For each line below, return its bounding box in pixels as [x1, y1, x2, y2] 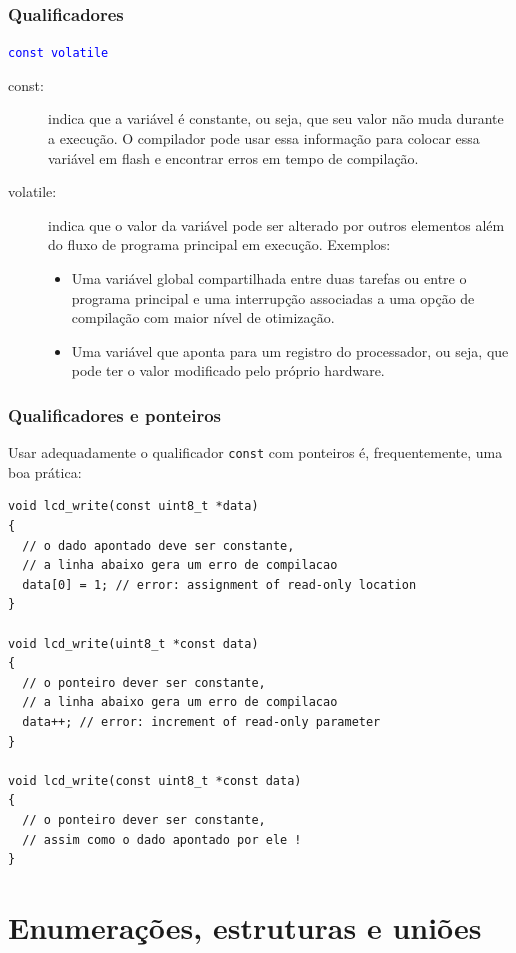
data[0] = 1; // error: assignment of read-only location [22, 577, 417, 592]
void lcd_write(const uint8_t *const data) [8, 773, 302, 788]
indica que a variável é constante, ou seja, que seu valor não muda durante [48, 108, 504, 129]
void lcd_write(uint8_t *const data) [8, 636, 259, 651]
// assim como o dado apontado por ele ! [22, 832, 302, 847]
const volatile [8, 46, 109, 61]
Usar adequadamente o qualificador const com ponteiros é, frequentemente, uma [8, 442, 503, 463]
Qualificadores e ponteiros [8, 402, 221, 427]
